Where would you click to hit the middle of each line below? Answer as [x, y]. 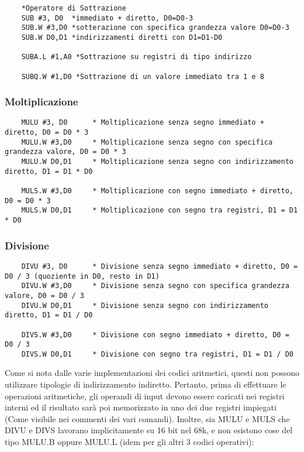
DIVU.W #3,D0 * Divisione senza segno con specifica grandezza [155, 286]
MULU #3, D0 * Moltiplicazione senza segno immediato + [143, 123]
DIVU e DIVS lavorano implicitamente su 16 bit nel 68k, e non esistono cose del [149, 430]
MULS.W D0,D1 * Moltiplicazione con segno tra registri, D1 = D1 [160, 210]
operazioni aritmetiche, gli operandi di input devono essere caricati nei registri [145, 395]
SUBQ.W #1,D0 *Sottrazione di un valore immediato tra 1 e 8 [143, 76]
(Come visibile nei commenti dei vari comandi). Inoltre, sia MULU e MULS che [147, 418]
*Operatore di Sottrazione [74, 8]
